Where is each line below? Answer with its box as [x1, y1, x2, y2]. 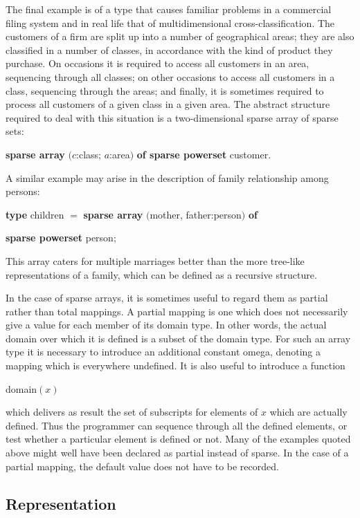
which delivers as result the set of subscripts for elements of [6, 405, 258, 419]
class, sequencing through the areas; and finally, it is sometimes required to [6, 83, 324, 98]
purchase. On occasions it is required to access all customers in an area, [6, 56, 309, 71]
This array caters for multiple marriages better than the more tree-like [6, 253, 305, 268]
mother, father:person [150, 207, 242, 221]
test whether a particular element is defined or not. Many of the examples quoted [6, 432, 351, 446]
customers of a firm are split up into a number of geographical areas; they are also [6, 29, 354, 44]
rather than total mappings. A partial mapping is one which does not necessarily [6, 304, 348, 318]
